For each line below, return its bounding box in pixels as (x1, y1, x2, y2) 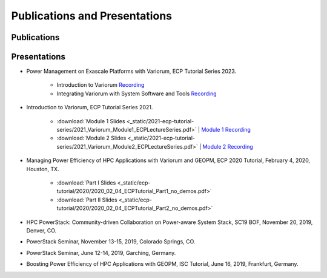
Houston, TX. (26, 165, 60, 172)
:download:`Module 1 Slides (56, 117, 125, 124)
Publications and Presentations (11, 9, 173, 22)
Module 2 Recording (202, 143, 254, 150)
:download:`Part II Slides (56, 196, 117, 203)
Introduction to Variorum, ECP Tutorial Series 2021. (26, 104, 153, 111)
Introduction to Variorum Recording (56, 81, 145, 89)
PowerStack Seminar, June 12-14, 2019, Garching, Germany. (26, 249, 176, 256)
